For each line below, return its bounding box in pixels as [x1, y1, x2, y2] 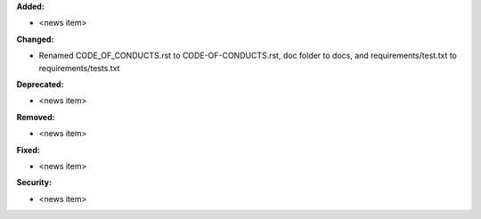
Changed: [16, 34, 54, 45]
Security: [16, 177, 53, 188]
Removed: [16, 111, 55, 122]
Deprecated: [16, 78, 64, 89]
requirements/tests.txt [38, 62, 120, 73]
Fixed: [16, 144, 40, 155]
